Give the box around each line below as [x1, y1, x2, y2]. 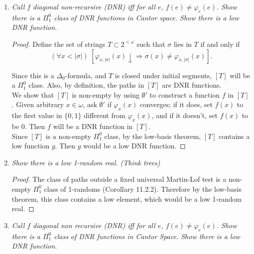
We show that [11, 89, 54, 100]
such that [136, 38, 165, 49]
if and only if [200, 38, 240, 49]
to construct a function [149, 89, 220, 100]
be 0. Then [11, 121, 45, 131]
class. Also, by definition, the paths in [28, 80, 144, 90]
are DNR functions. [162, 80, 222, 90]
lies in [174, 38, 192, 49]
